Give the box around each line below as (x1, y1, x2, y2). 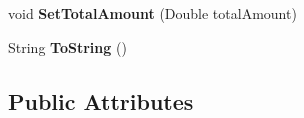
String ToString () (8, 36, 127, 57)
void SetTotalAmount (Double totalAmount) (8, 3, 297, 23)
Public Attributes (8, 85, 194, 116)
